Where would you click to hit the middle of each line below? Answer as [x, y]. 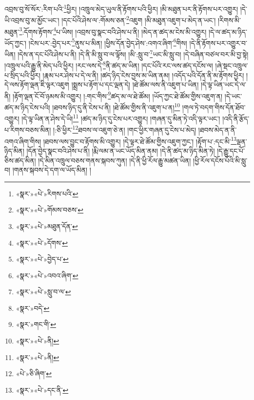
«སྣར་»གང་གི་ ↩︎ [36, 324]
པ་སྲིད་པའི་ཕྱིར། [22, 75]
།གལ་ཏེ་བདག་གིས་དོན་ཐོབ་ [214, 107]
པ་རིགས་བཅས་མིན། [28, 130]
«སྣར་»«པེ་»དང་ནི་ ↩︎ [42, 390]
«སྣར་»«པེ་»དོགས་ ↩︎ [42, 242]
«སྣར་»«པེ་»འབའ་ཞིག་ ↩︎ [47, 275]
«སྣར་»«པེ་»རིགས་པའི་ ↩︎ [47, 193]
